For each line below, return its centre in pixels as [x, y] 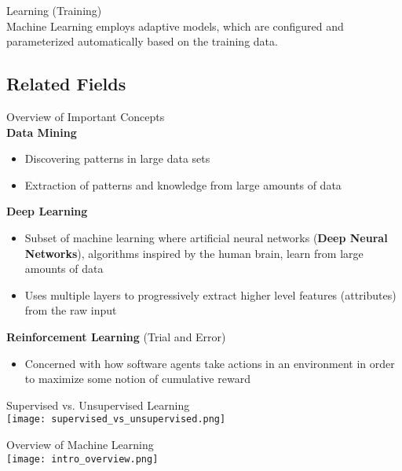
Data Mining [42, 132]
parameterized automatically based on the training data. [142, 41]
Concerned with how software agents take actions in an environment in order [210, 363]
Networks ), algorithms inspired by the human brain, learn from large [194, 253]
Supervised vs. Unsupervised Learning [98, 405]
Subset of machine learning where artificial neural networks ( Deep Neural [206, 237]
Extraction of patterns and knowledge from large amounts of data [183, 184]
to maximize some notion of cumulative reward [137, 379]
